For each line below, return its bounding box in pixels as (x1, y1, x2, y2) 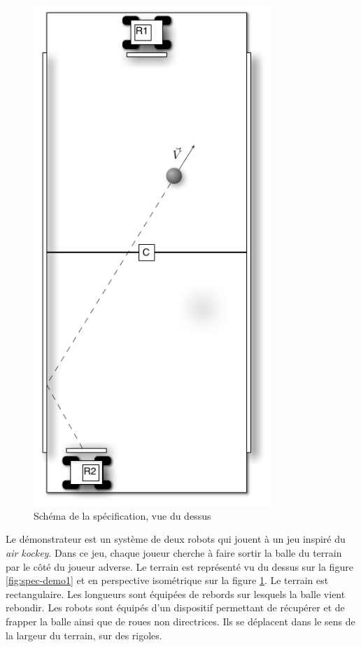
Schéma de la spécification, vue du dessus (34, 508, 211, 522)
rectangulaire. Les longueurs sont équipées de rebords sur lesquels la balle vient (6, 586, 346, 601)
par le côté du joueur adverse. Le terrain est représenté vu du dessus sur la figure (6, 559, 353, 574)
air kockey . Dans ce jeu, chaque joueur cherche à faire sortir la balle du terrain (6, 545, 342, 560)
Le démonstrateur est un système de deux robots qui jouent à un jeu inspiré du (6, 532, 346, 546)
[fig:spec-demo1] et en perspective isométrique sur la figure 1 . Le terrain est (6, 573, 329, 588)
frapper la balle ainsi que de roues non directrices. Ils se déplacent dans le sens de (6, 613, 355, 628)
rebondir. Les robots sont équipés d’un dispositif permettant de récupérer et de (6, 600, 345, 615)
